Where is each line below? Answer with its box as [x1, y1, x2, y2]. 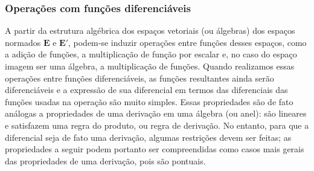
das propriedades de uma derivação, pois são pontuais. [5, 154, 206, 167]
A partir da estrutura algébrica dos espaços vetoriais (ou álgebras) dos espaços [5, 24, 295, 37]
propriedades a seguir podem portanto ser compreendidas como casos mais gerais [5, 143, 304, 155]
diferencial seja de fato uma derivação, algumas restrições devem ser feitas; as [5, 131, 292, 143]
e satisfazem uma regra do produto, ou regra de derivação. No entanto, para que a [5, 118, 309, 131]
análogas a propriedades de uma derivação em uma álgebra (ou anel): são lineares [5, 107, 307, 120]
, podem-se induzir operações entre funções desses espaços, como [68, 36, 307, 48]
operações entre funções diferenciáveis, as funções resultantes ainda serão [5, 71, 274, 84]
